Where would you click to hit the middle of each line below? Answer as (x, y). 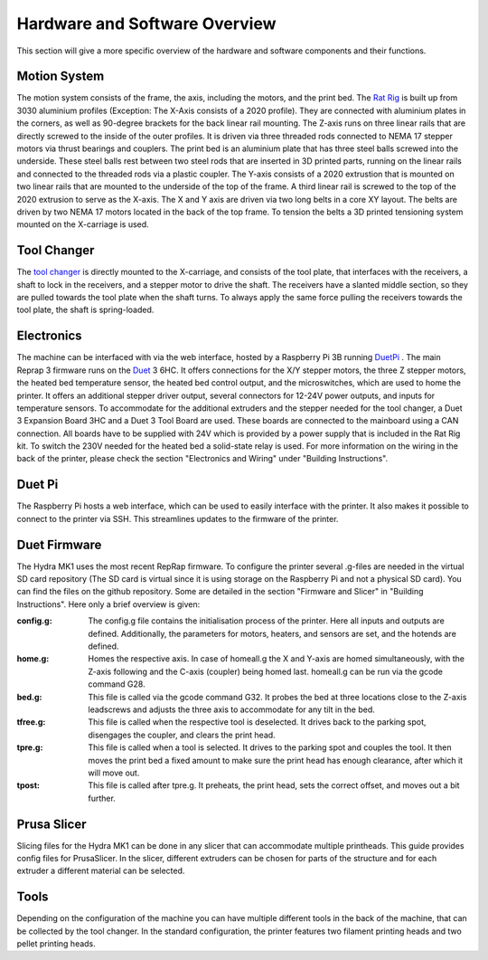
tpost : (28, 785)
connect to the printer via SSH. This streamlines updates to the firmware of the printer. (178, 518)
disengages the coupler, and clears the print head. (182, 735)
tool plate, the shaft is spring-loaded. (85, 310)
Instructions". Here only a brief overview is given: (108, 604)
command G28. (117, 684)
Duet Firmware (59, 544)
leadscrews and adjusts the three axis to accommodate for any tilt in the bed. (231, 709)
